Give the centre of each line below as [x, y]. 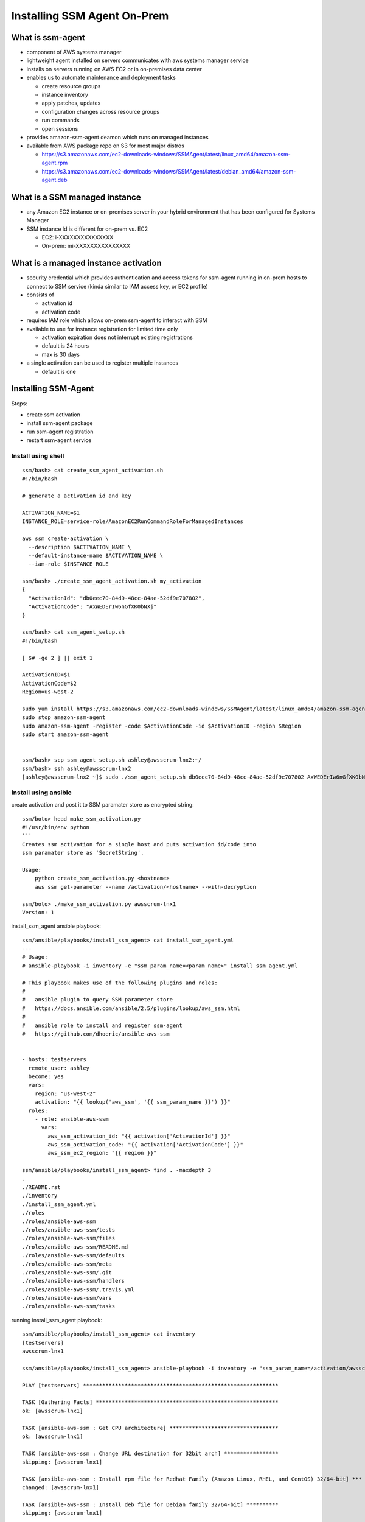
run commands [61, 120]
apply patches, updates [71, 103]
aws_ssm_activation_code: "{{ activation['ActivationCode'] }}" [145, 1145]
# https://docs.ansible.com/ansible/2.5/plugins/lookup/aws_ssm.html [131, 1008]
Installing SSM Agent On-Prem [90, 16]
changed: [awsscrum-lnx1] [61, 1488]
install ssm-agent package [60, 423]
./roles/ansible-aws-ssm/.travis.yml [78, 1289]
